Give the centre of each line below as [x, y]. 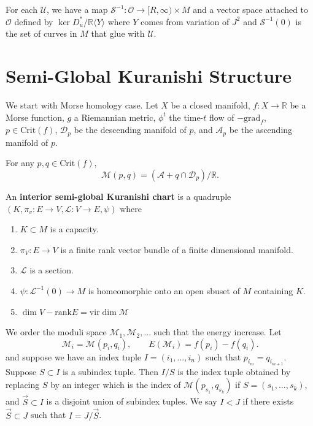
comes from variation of [185, 21]
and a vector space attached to [251, 9]
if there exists [268, 401]
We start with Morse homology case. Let [82, 105]
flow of [222, 117]
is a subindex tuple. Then [111, 371]
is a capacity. [74, 229]
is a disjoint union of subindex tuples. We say [132, 401]
